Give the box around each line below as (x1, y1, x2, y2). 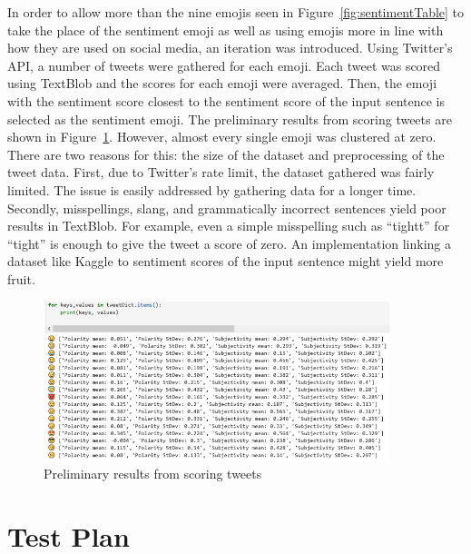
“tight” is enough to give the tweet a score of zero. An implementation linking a (7, 233, 452, 252)
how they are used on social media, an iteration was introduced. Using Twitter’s (7, 38, 453, 57)
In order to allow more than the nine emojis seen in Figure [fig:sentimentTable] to (7, 3, 465, 21)
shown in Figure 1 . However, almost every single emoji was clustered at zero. (7, 127, 437, 146)
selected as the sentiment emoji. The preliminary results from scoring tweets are (7, 109, 452, 128)
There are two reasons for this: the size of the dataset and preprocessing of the (7, 144, 445, 163)
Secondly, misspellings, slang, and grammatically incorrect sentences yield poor (7, 198, 446, 217)
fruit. (7, 269, 35, 288)
